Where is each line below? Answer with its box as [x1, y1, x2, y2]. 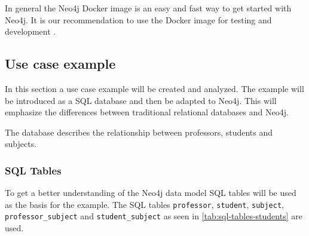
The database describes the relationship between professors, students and [5, 125, 273, 138]
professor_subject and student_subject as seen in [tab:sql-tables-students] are [5, 210, 302, 222]
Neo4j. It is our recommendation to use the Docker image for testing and [5, 13, 272, 26]
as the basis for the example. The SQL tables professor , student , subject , [5, 198, 284, 210]
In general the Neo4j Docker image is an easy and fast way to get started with [5, 2, 292, 14]
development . [5, 25, 56, 38]
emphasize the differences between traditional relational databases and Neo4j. [5, 106, 289, 118]
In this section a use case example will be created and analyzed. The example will [5, 82, 304, 94]
